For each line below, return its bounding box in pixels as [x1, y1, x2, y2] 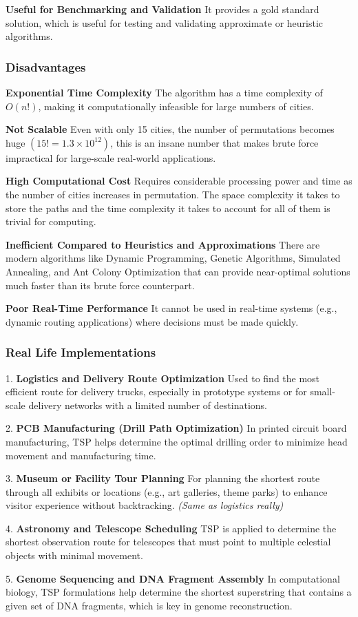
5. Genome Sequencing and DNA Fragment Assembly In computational [6, 571, 340, 585]
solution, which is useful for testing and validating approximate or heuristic [6, 15, 324, 30]
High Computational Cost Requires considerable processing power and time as [6, 174, 352, 188]
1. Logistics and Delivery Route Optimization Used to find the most [6, 370, 320, 385]
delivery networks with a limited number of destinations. [28, 397, 267, 412]
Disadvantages [6, 58, 86, 75]
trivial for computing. [6, 214, 96, 229]
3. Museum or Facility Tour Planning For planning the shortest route [6, 471, 320, 485]
